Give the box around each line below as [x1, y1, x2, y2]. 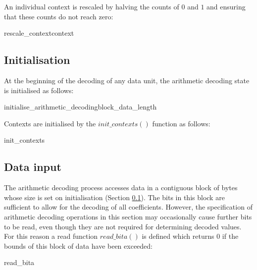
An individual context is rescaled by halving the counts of [4, 1, 179, 11]
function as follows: [152, 118, 210, 128]
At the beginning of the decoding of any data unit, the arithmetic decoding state [4, 75, 250, 85]
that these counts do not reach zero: [4, 11, 113, 21]
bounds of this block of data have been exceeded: [4, 240, 153, 251]
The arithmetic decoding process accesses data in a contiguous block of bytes [4, 182, 238, 193]
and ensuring [206, 1, 246, 11]
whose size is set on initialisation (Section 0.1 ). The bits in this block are [4, 192, 225, 202]
